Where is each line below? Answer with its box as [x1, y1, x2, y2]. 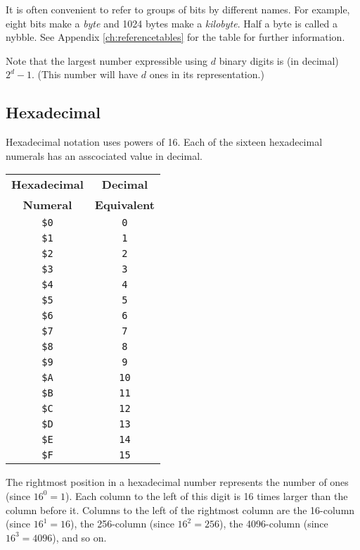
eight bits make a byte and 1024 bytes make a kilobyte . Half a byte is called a [6, 15, 338, 30]
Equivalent [94, 196, 155, 213]
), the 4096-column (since [219, 516, 328, 531]
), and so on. [52, 530, 107, 544]
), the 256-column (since [70, 516, 174, 531]
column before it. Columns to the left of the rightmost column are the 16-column [6, 502, 355, 517]
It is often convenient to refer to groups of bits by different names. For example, [6, 2, 350, 16]
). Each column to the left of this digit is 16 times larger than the [65, 488, 348, 503]
